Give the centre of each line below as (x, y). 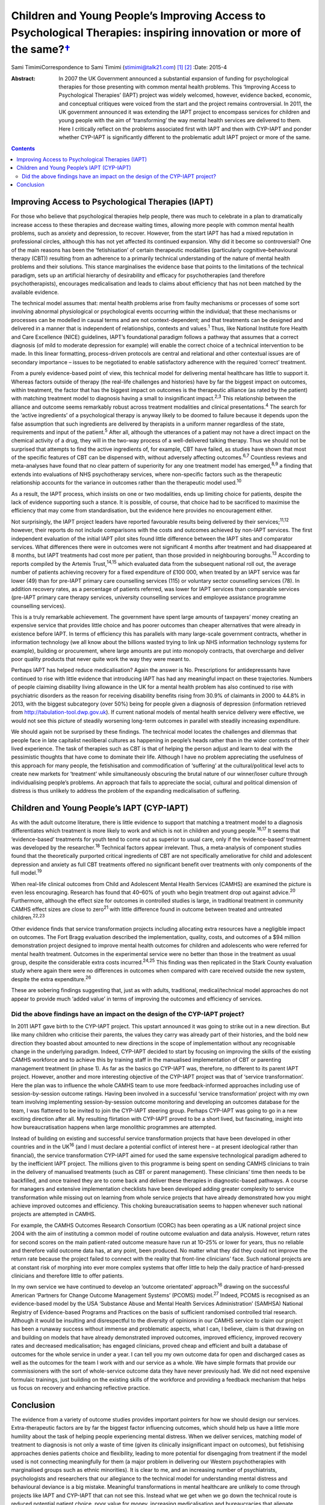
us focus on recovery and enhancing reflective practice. (81, 1388)
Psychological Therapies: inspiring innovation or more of (156, 33)
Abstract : (23, 78)
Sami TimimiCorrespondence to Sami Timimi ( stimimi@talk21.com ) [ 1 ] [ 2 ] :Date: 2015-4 (119, 67)
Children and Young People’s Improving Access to (138, 16)
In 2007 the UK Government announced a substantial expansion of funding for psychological (174, 78)
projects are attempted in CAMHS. (54, 1214)
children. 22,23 (28, 917)
